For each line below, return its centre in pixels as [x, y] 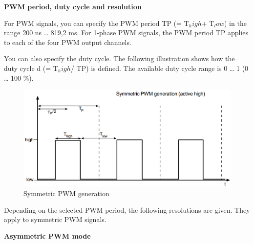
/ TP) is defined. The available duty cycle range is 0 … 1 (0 [159, 68]
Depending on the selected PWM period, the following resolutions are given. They [127, 210]
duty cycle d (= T [31, 68]
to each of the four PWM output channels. [68, 42]
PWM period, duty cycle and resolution [73, 6]
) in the [235, 23]
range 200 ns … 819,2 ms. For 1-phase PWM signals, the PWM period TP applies [126, 33]
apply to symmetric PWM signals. [55, 219]
